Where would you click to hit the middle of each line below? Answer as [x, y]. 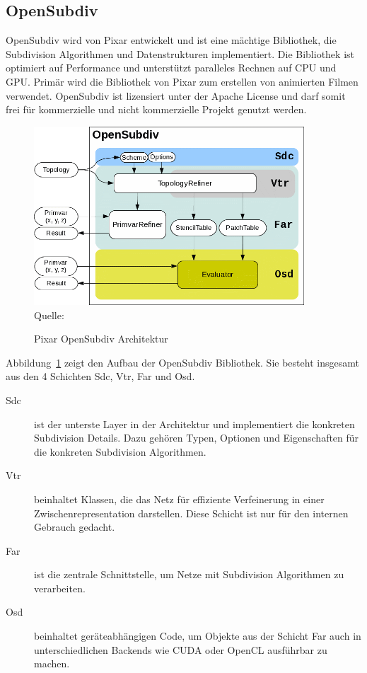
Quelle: [49, 315]
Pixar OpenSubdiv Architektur [101, 339]
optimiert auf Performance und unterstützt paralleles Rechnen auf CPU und [171, 68]
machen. [52, 663]
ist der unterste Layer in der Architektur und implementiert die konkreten [194, 424]
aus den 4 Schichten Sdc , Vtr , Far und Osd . [100, 376]
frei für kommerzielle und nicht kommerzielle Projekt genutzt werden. [156, 109]
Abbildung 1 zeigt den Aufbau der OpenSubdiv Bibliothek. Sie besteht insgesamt [182, 362]
